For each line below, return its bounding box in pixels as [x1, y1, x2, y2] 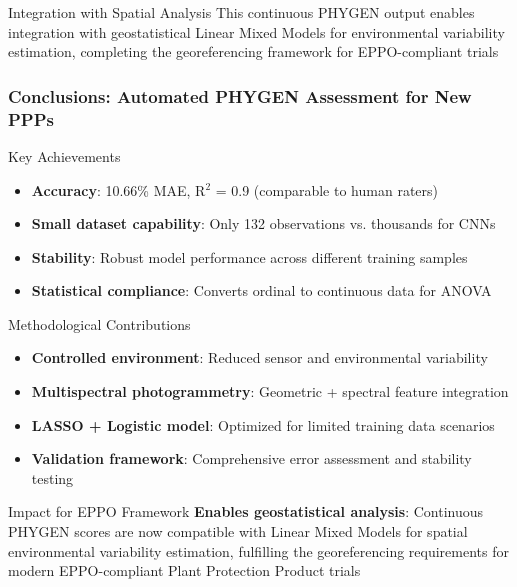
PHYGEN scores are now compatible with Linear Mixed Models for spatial [8, 521, 468, 542]
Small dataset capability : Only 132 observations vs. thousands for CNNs [31, 213, 496, 234]
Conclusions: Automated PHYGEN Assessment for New [8, 83, 472, 108]
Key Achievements [8, 145, 121, 166]
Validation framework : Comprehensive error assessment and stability [31, 448, 472, 469]
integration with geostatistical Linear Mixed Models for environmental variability [8, 21, 505, 42]
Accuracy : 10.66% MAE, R [31, 179, 206, 200]
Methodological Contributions [8, 313, 191, 334]
